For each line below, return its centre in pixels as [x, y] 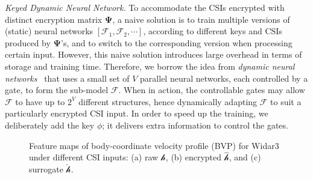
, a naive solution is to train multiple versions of [201, 19]
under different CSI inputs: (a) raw [94, 157]
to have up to [40, 101]
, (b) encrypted [194, 157]
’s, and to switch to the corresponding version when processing [177, 42]
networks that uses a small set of [67, 78]
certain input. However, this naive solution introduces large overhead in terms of [153, 54]
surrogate [46, 168]
